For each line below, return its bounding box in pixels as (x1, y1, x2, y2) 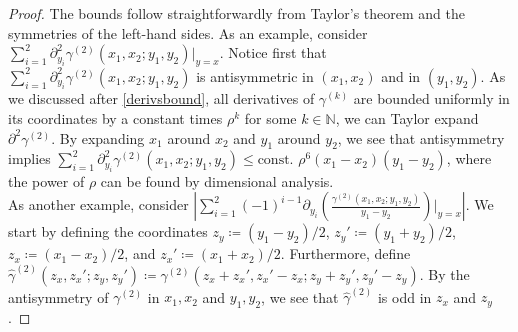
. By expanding (51, 127, 145, 148)
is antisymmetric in (196, 65, 314, 86)
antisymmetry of (8, 286, 109, 307)
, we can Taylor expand (335, 107, 479, 128)
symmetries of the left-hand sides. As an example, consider (8, 22, 368, 43)
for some (244, 107, 297, 128)
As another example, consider (8, 194, 189, 215)
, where (446, 148, 492, 169)
